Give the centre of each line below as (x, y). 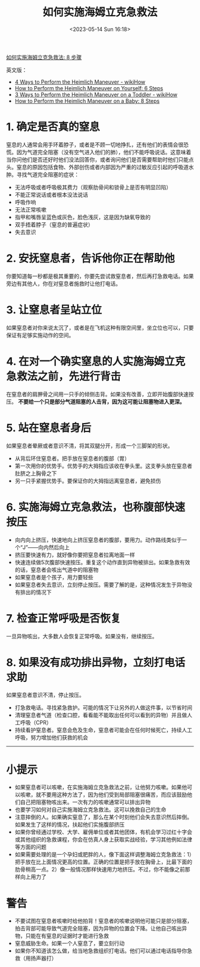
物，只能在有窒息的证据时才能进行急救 (62, 936)
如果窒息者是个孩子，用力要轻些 (54, 577)
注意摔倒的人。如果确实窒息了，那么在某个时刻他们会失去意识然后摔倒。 (103, 817)
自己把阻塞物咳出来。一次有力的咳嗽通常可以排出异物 (85, 802)
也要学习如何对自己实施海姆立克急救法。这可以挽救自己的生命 (90, 810)
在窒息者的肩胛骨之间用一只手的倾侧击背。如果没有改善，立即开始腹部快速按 (100, 394)
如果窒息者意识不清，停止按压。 (45, 695)
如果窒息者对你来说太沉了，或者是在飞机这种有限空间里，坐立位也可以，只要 (100, 328)
